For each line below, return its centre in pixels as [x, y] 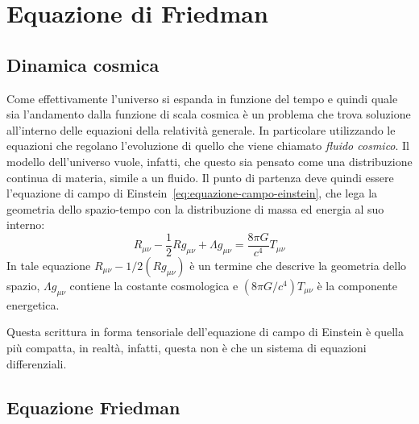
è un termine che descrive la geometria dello [298, 265]
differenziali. [37, 363]
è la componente [357, 285]
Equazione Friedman [93, 407]
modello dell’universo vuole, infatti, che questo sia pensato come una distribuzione [209, 161]
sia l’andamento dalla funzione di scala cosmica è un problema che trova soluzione [209, 114]
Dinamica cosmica [83, 64]
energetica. [33, 304]
